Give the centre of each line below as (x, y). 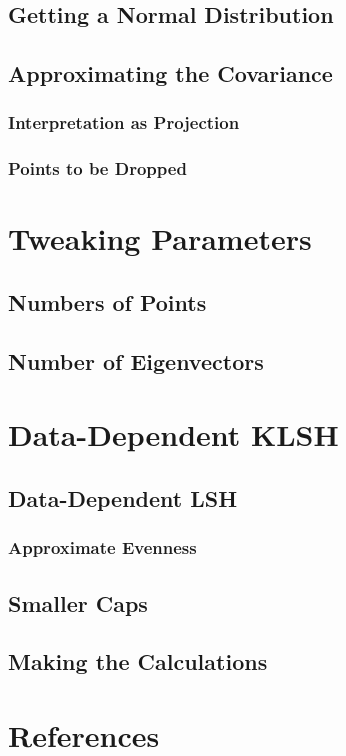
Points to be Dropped (97, 168)
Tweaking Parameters (160, 238)
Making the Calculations (138, 661)
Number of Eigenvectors (136, 360)
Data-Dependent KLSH (173, 434)
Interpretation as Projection (124, 122)
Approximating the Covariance (170, 73)
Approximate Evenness (102, 547)
